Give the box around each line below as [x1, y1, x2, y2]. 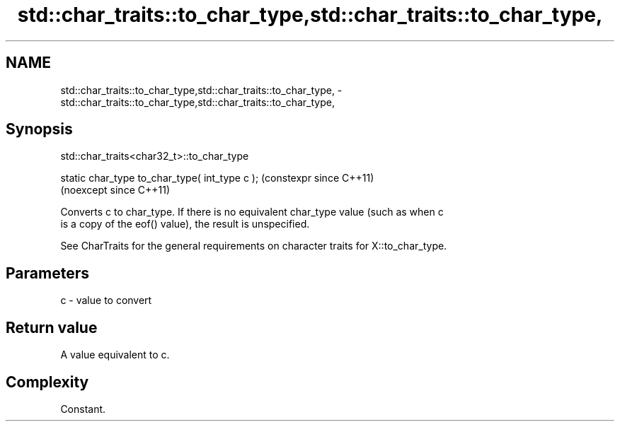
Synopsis [6, 120, 73, 139]
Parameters [6, 264, 89, 282]
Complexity [6, 373, 89, 391]
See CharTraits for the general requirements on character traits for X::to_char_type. [60, 240, 447, 252]
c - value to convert [60, 294, 152, 307]
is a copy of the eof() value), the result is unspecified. [60, 218, 310, 230]
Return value [6, 318, 98, 337]
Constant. [60, 402, 106, 415]
